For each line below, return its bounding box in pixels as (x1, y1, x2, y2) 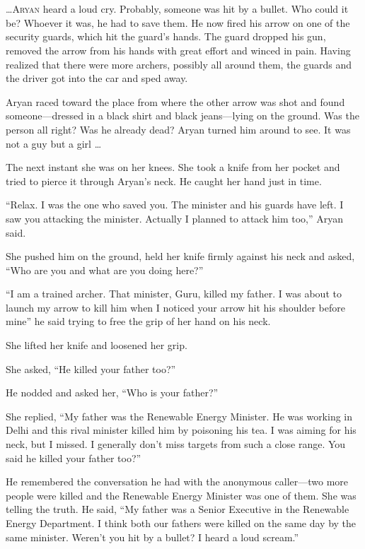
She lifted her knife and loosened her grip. (6, 338, 187, 353)
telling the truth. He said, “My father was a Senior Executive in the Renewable (6, 502, 349, 516)
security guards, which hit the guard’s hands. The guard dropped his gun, (6, 29, 326, 44)
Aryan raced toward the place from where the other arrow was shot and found (6, 94, 345, 109)
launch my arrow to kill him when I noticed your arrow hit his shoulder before (6, 300, 345, 314)
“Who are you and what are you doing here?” (6, 262, 204, 277)
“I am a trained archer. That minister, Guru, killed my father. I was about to (6, 286, 342, 301)
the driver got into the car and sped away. (6, 71, 188, 85)
